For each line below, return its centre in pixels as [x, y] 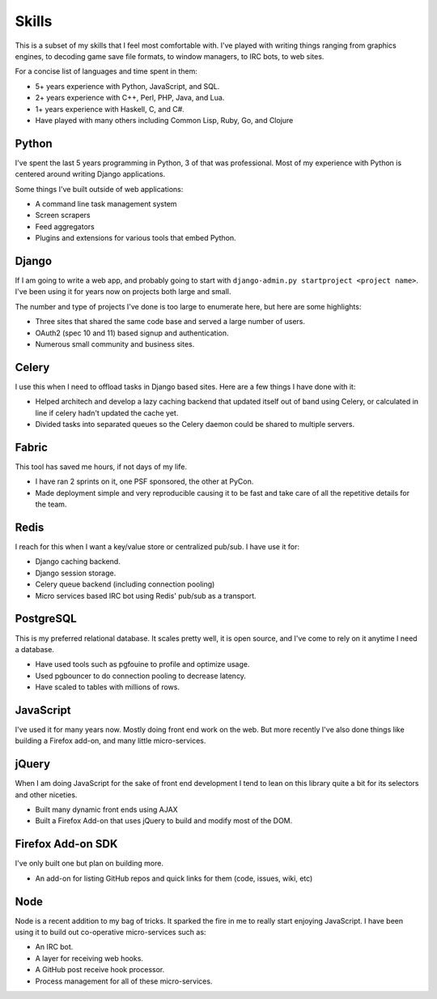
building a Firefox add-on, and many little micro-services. [110, 741]
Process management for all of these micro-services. [124, 981]
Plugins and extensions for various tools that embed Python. [136, 238]
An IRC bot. [54, 947]
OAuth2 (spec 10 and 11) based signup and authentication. [132, 333]
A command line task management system [106, 203]
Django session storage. [76, 573]
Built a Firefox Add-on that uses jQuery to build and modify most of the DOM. [164, 821]
